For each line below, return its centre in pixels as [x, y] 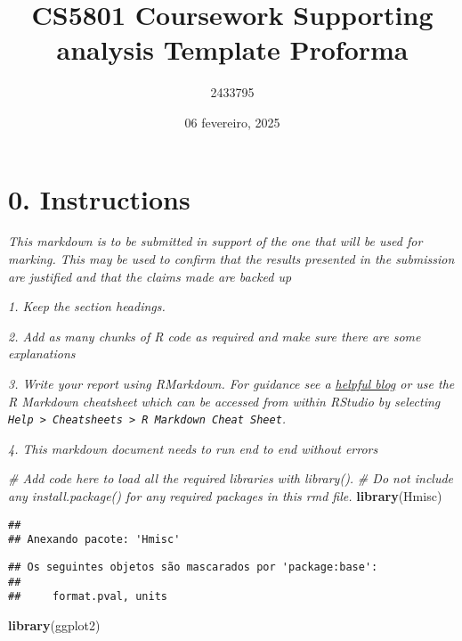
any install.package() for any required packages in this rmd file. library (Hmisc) [225, 496]
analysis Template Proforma [232, 49]
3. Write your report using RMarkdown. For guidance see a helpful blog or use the [231, 383]
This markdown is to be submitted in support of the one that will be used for [215, 241]
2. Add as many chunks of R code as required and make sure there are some [215, 336]
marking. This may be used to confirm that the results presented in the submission [231, 259]
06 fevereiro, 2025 [232, 122]
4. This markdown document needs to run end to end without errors [193, 448]
